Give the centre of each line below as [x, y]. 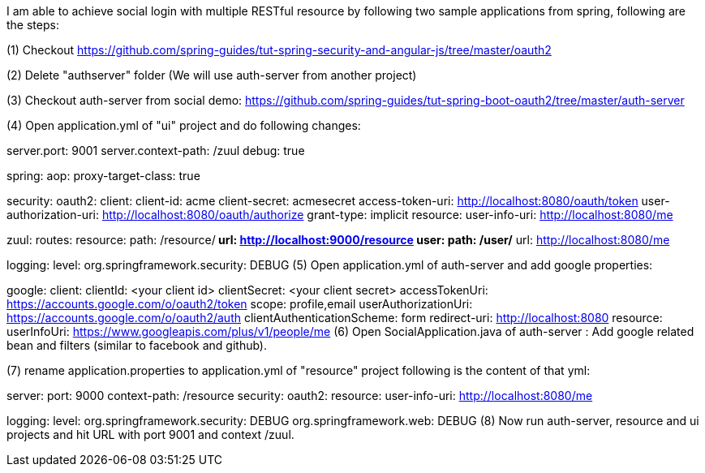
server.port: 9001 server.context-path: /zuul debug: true [156, 150]
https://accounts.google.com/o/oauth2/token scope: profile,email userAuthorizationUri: [240, 304]
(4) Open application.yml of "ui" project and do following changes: [184, 125]
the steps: [33, 25]
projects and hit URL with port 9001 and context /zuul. [150, 434]
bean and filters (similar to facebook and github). [137, 345]
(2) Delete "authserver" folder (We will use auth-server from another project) [212, 75]
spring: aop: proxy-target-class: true [103, 176]
